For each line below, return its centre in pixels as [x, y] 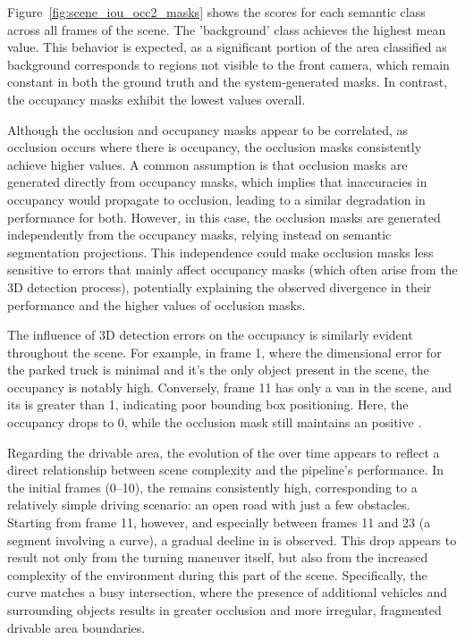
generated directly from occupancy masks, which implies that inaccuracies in [217, 182]
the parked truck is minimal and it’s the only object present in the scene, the [218, 370]
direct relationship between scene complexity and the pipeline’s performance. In [226, 470]
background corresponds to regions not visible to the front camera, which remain [228, 64]
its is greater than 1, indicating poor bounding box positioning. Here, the [208, 404]
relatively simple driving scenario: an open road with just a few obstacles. [209, 505]
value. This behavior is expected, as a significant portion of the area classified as [227, 47]
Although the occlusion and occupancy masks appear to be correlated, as [208, 129]
